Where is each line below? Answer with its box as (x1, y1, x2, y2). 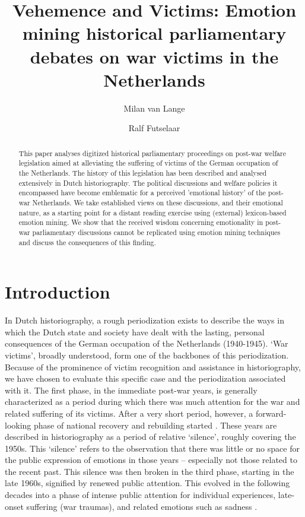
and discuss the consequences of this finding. (18, 237, 156, 247)
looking (5, 418, 31, 431)
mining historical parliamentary (22, 21, 287, 45)
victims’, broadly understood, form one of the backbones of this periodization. (5, 348, 289, 361)
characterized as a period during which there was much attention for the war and (5, 395, 300, 408)
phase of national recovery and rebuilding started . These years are (34, 418, 277, 431)
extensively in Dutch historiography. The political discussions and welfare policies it (18, 177, 278, 188)
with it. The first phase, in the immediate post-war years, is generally (5, 383, 258, 396)
